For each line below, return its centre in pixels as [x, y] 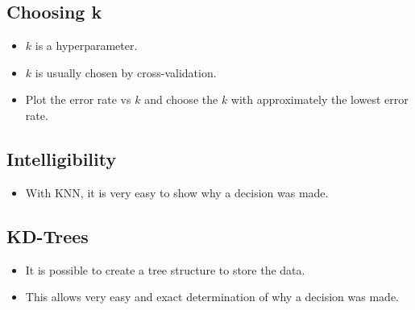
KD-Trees [48, 236]
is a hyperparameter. [86, 45]
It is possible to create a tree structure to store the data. [165, 269]
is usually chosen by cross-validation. [126, 72]
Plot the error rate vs [78, 99]
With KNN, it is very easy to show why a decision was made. [177, 192]
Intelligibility [62, 158]
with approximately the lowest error [320, 99]
